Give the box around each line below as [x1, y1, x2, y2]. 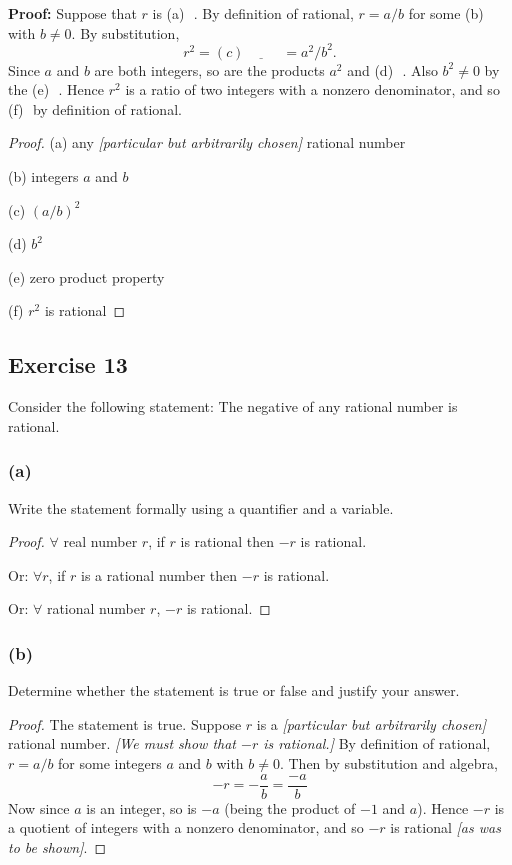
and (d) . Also [347, 59, 438, 80]
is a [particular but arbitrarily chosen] [256, 713, 487, 734]
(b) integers [8, 166, 79, 187]
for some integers [58, 753, 162, 774]
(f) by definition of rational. [8, 98, 182, 119]
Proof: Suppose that [8, 3, 137, 23]
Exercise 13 [8, 349, 128, 380]
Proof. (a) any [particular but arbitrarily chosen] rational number [8, 132, 406, 153]
